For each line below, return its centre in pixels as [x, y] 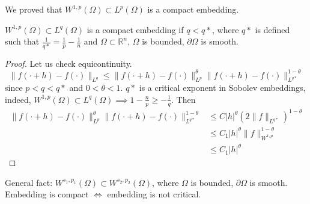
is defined [272, 29]
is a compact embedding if [135, 29]
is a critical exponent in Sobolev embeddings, [222, 88]
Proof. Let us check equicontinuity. [68, 63]
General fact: [29, 182]
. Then [184, 99]
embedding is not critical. [154, 194]
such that [22, 41]
